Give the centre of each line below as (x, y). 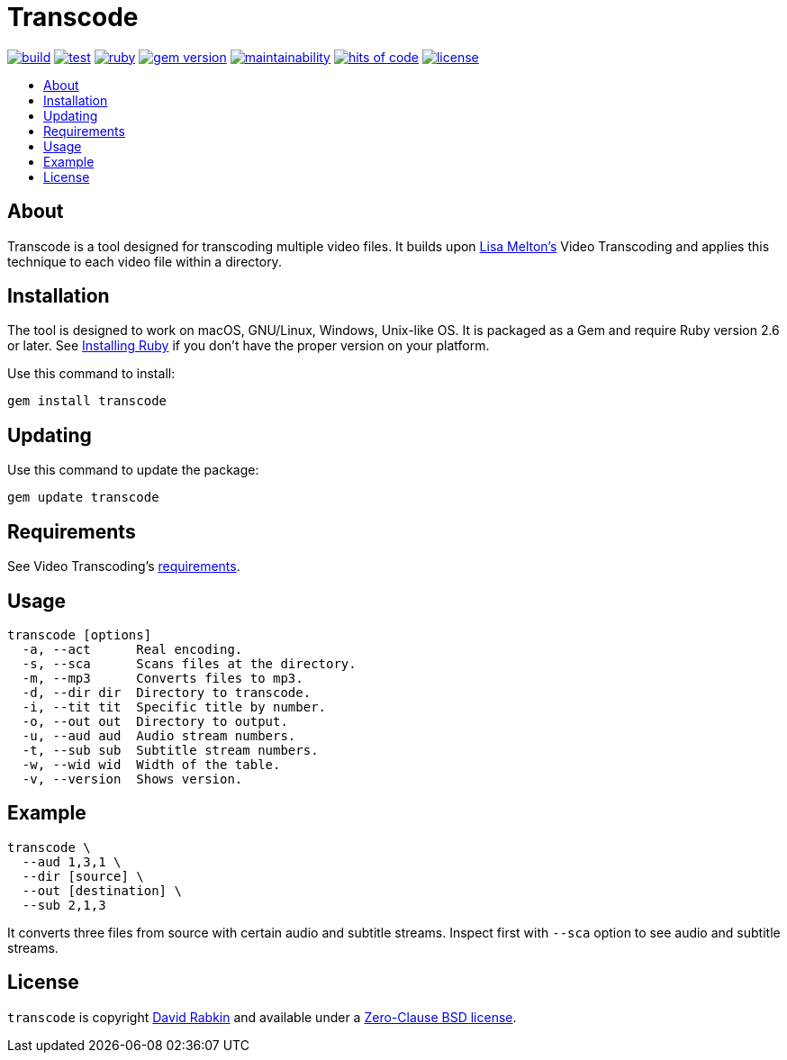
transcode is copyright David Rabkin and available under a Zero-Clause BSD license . (262, 1017)
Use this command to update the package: (133, 470)
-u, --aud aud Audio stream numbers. (159, 735)
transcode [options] (80, 634)
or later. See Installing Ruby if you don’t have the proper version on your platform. (249, 346)
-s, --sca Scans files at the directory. (189, 663)
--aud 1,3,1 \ (72, 861)
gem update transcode (83, 498)
